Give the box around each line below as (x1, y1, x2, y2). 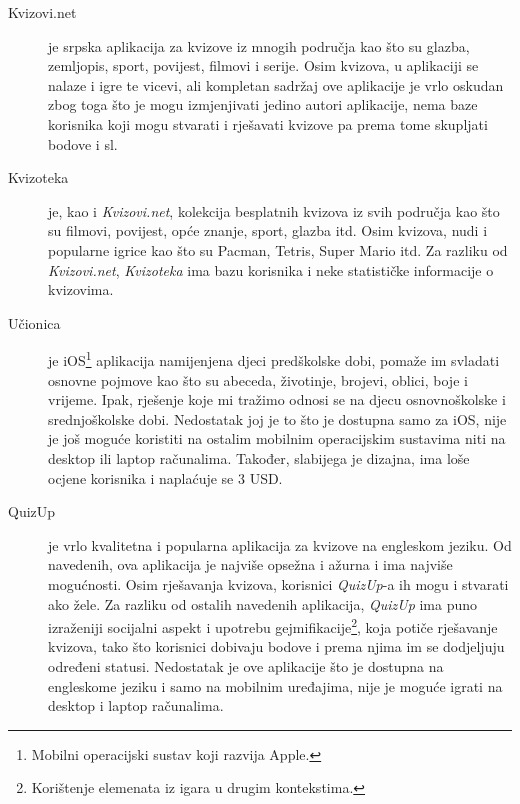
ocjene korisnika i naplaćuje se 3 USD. (48, 467, 283, 488)
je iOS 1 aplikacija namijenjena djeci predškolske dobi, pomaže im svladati (48, 347, 500, 370)
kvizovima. (48, 279, 114, 300)
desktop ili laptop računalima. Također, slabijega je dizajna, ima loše (48, 447, 470, 468)
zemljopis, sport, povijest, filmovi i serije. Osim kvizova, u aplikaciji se (48, 55, 479, 76)
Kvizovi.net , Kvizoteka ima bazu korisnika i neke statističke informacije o (48, 259, 494, 280)
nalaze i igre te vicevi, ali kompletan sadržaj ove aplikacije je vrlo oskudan (48, 74, 504, 95)
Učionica (8, 312, 61, 333)
